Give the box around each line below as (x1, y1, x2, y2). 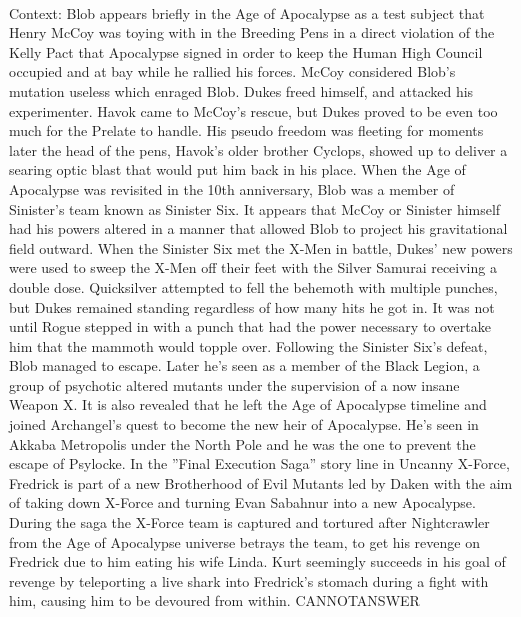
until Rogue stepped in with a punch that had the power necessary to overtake (9, 316, 491, 337)
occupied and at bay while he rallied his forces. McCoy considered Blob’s (9, 61, 456, 82)
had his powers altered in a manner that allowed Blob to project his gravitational (9, 218, 508, 239)
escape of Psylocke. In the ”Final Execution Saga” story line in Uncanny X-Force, (9, 453, 510, 474)
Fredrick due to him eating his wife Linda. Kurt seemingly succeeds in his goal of (9, 551, 506, 572)
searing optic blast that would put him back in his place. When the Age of (9, 159, 466, 180)
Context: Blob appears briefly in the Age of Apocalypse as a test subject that (9, 2, 485, 23)
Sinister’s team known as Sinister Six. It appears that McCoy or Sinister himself (9, 198, 501, 219)
